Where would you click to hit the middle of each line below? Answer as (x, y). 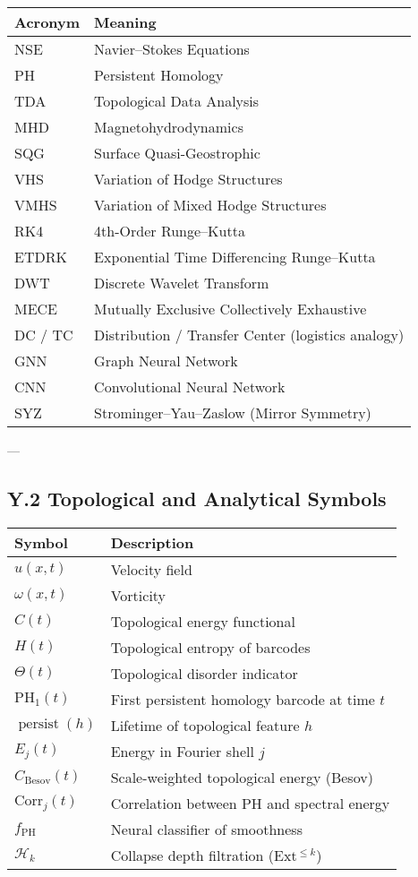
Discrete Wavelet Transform (182, 283)
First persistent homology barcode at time (243, 699)
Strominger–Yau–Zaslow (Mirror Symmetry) (233, 413)
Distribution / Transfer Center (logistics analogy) (249, 335)
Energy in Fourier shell (182, 751)
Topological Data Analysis (177, 101)
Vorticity (138, 595)
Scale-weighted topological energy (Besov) (242, 777)
